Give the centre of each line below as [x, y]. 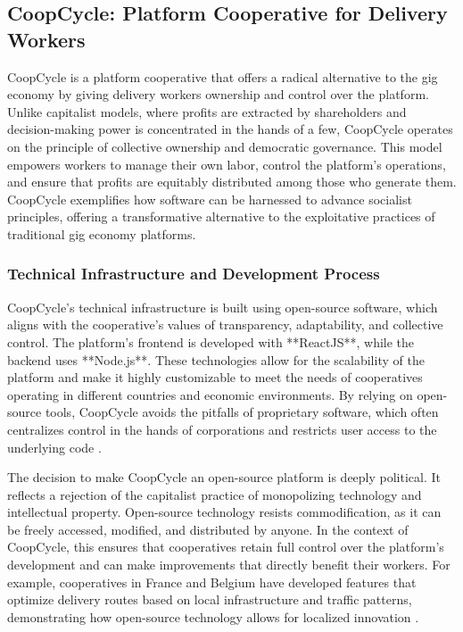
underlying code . [54, 447]
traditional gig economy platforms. [102, 233]
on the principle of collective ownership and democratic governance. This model [225, 146]
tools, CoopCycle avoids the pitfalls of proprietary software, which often [242, 412]
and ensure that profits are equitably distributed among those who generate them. [232, 182]
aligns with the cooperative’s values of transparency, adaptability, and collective [225, 324]
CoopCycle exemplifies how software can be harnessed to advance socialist [210, 199]
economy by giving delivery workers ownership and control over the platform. [218, 94]
